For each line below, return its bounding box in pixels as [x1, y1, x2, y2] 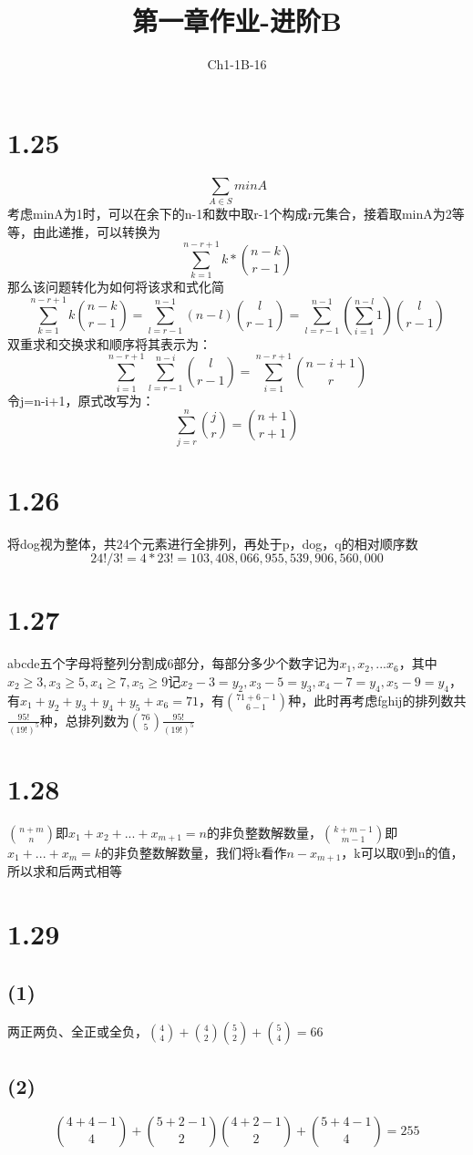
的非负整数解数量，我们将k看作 [101, 842, 287, 861]
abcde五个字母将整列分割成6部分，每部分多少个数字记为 [7, 654, 340, 673]
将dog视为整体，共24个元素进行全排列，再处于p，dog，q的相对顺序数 [7, 533, 418, 552]
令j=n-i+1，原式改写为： [7, 390, 155, 409]
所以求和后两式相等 [7, 861, 122, 881]
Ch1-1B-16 [207, 55, 267, 74]
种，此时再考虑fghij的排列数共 [288, 690, 467, 709]
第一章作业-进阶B [132, 2, 342, 39]
